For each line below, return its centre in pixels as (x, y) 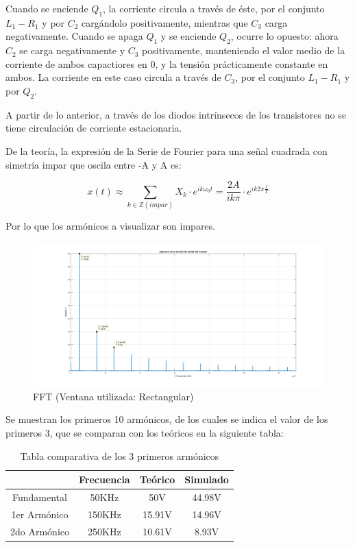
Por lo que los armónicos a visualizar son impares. (110, 225)
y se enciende (188, 36)
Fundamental (40, 497)
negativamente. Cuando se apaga (74, 36)
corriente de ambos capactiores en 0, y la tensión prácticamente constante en (167, 63)
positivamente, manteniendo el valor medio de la (244, 50)
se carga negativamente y (72, 50)
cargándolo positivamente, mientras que (165, 22)
